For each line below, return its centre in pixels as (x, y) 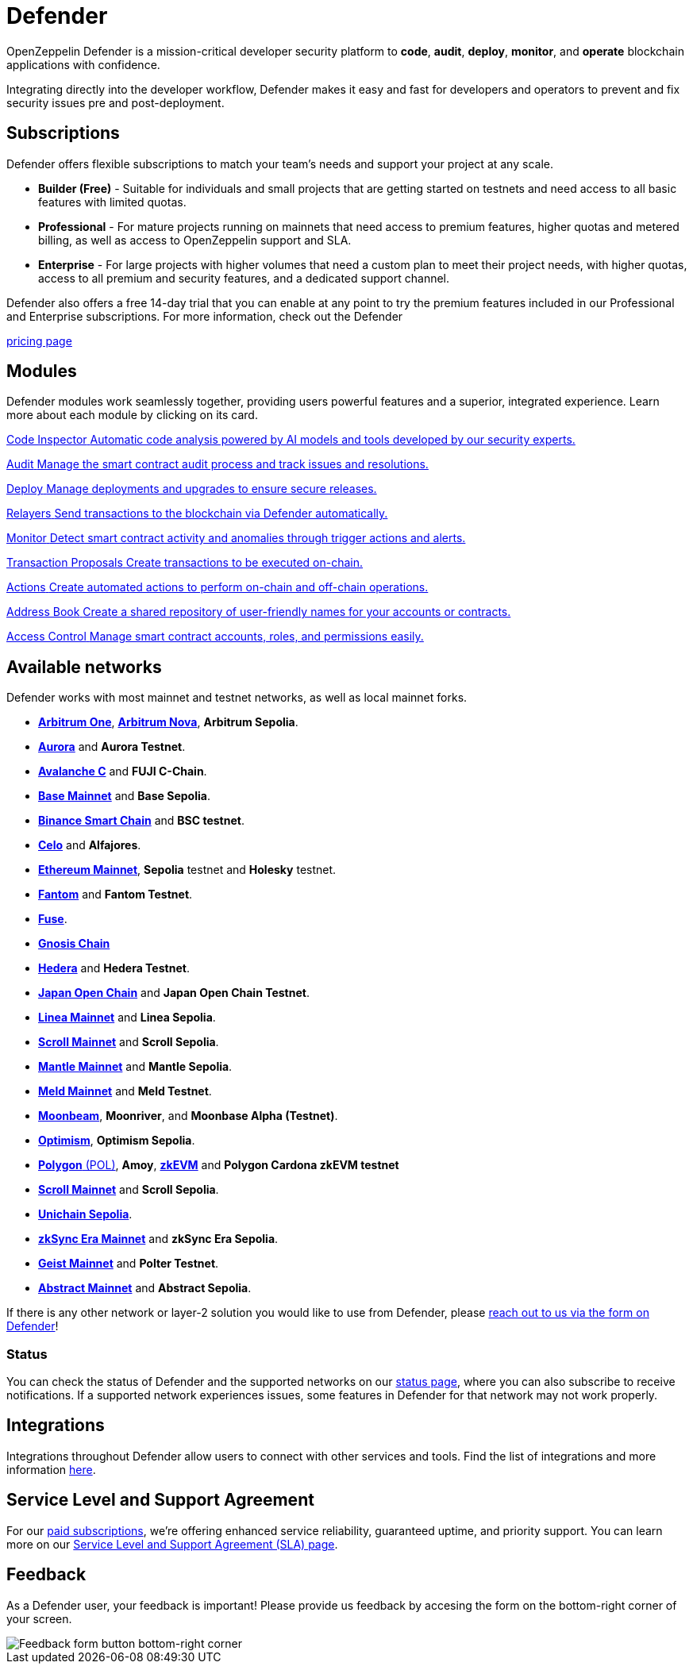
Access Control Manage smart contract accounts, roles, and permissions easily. (215, 637)
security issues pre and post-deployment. (115, 102)
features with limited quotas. (112, 202)
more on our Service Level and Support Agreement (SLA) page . (172, 1544)
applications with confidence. (83, 64)
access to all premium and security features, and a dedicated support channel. (244, 278)
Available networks (84, 667)
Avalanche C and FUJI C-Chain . (123, 772)
